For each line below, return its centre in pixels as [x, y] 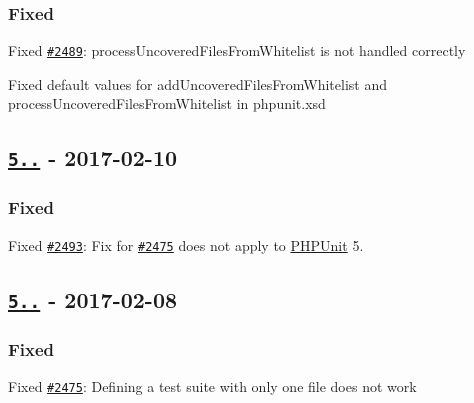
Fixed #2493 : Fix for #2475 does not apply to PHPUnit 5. [186, 244]
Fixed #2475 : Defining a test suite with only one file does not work [212, 385]
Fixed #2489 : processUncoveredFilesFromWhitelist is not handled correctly [237, 50]
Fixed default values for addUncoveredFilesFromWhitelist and [197, 83]
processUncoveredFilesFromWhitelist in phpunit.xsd [167, 103]
